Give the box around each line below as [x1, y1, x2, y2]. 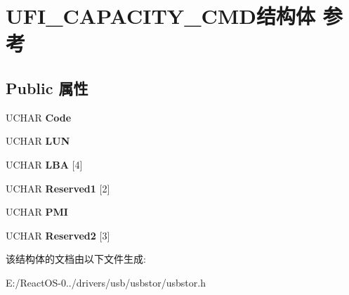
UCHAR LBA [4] [6, 157, 83, 171]
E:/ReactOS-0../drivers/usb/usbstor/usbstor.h [6, 275, 206, 289]
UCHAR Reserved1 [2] [6, 181, 110, 195]
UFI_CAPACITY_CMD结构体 [6, 1, 316, 30]
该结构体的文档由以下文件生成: [6, 251, 146, 266]
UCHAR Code [6, 110, 72, 124]
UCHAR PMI [6, 204, 68, 219]
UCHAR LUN [6, 133, 70, 148]
